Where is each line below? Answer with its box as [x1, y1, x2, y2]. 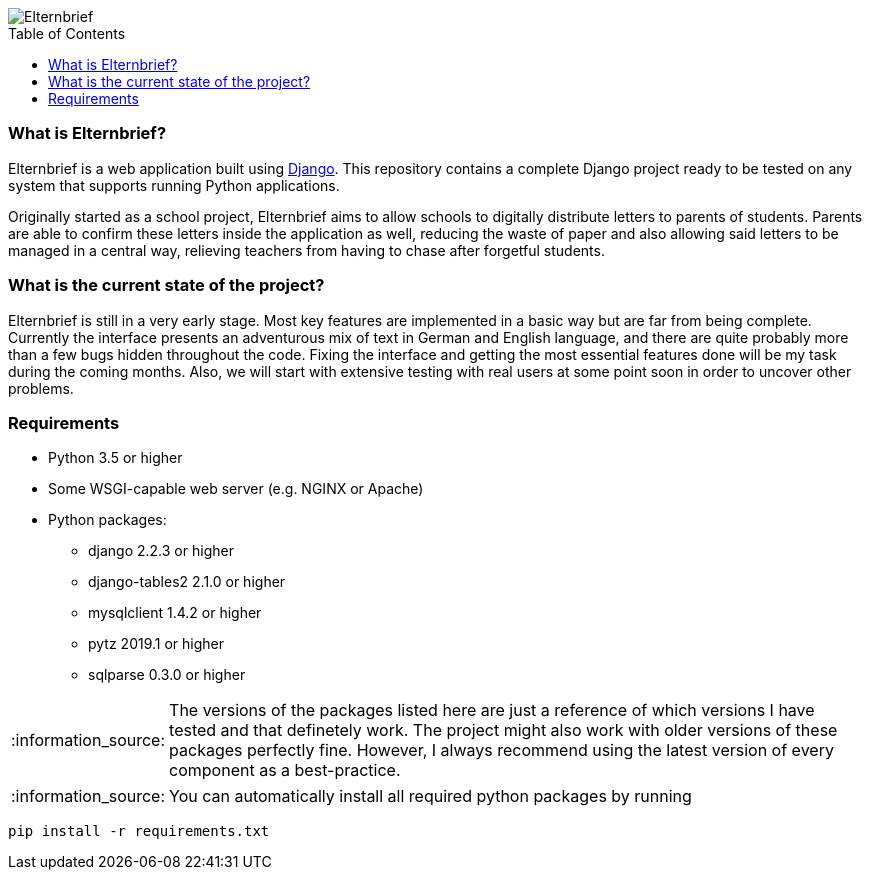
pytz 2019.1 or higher [88, 635, 225, 653]
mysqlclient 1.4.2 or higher [88, 604, 262, 622]
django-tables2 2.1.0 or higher [88, 573, 286, 591]
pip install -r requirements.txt [8, 823, 270, 840]
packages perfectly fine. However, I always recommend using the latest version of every [169, 740, 834, 761]
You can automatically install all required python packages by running [169, 786, 692, 807]
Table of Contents [8, 25, 126, 42]
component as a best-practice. [169, 760, 401, 781]
